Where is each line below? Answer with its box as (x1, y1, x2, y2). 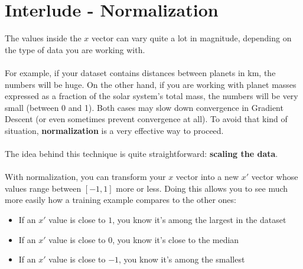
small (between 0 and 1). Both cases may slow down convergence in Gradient (5, 101, 284, 113)
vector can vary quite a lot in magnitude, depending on (91, 32, 292, 44)
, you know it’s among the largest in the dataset (112, 214, 286, 226)
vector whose (251, 170, 298, 183)
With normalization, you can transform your (5, 170, 166, 183)
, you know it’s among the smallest (119, 253, 245, 265)
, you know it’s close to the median (112, 233, 239, 245)
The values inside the (5, 32, 82, 44)
